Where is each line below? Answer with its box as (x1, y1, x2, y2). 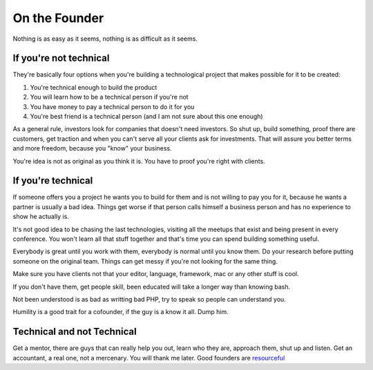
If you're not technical (12, 52, 110, 64)
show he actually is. (12, 213, 69, 221)
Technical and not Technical (12, 326, 137, 338)
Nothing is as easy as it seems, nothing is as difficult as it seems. (12, 35, 198, 43)
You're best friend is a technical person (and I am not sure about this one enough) (30, 113, 263, 121)
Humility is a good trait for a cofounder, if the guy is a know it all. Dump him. (12, 308, 229, 316)
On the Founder (12, 10, 104, 26)
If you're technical (12, 175, 93, 186)
